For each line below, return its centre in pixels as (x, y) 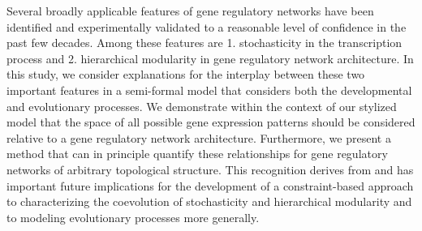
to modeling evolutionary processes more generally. (133, 217)
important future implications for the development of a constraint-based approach (210, 185)
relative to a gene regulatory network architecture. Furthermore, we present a (199, 137)
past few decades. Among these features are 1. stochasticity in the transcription (205, 43)
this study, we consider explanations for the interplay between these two (186, 74)
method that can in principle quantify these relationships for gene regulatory (197, 154)
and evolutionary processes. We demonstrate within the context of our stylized (202, 106)
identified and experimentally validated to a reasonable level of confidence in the (207, 26)
